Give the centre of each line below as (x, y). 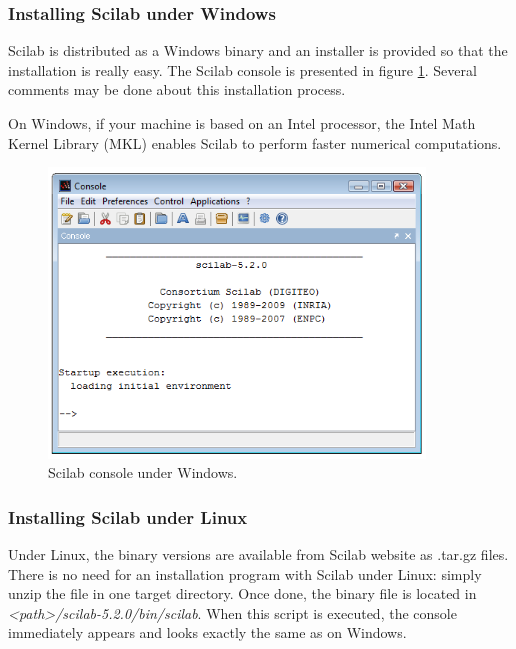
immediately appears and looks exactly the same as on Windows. (207, 632)
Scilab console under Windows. (143, 472)
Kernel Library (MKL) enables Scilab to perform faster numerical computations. (255, 142)
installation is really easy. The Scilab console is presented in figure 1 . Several (242, 69)
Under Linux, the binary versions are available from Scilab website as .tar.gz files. (258, 554)
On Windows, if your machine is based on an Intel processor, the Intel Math (242, 123)
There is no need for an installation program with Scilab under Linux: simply (245, 573)
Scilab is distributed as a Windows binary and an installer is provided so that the (258, 50)
